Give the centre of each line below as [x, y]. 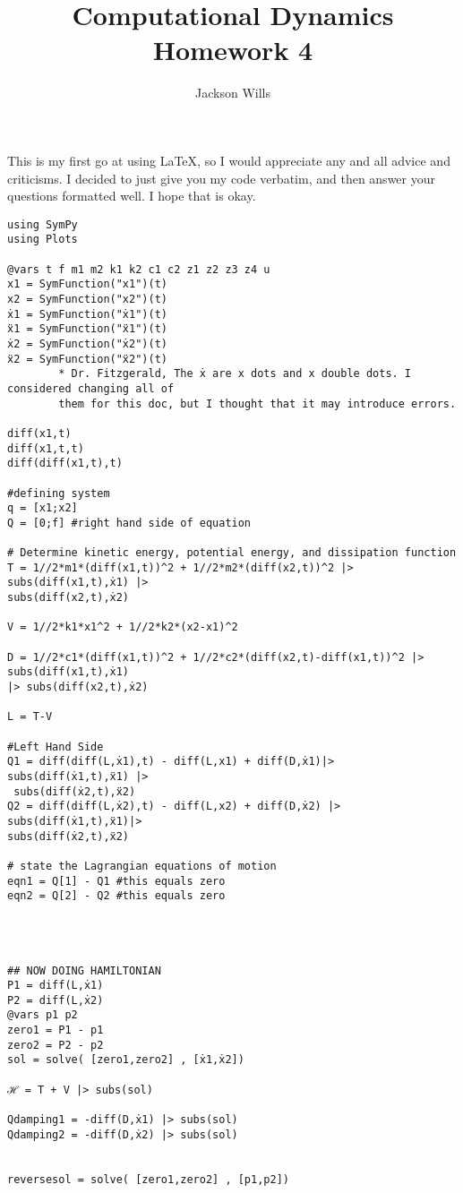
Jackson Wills [233, 93]
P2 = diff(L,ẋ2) [56, 1000]
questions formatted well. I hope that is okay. [132, 196]
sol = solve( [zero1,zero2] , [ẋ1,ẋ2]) [126, 1060]
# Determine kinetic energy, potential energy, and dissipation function [232, 553]
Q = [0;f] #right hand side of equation [129, 523]
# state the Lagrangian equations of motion [142, 866]
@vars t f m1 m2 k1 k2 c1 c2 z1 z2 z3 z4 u [139, 269]
